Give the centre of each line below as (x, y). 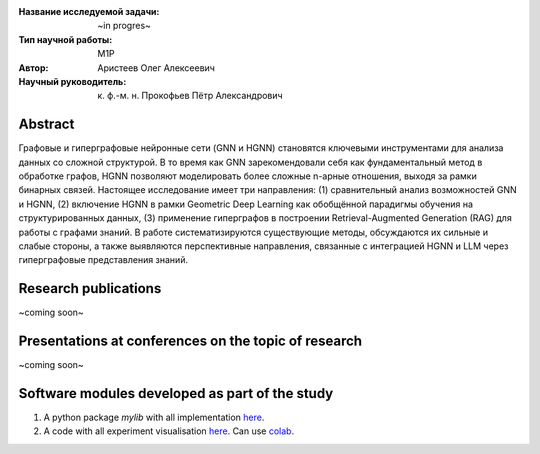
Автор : (33, 67)
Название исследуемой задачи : (89, 11)
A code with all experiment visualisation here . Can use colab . (169, 431)
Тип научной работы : (65, 39)
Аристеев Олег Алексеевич (156, 67)
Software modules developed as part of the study (176, 393)
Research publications (90, 288)
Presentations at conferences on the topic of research (190, 341)
